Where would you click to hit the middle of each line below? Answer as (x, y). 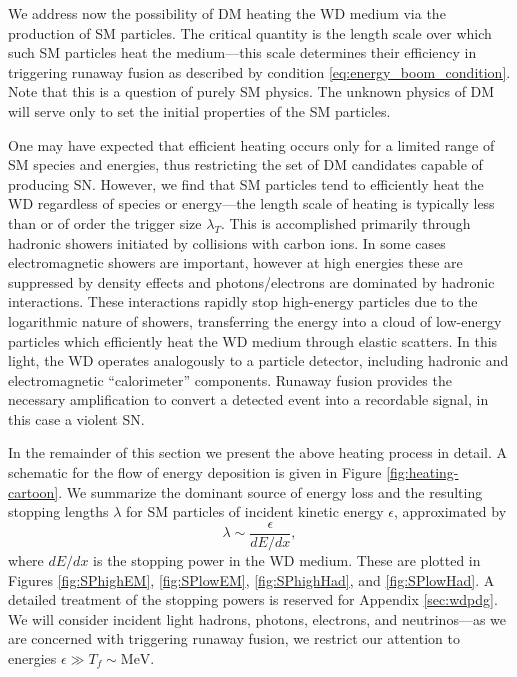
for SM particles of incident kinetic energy (255, 511)
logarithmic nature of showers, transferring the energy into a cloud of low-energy (255, 320)
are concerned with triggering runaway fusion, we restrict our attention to (234, 638)
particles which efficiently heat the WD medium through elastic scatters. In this (253, 340)
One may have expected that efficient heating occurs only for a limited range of (251, 144)
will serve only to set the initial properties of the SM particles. (199, 110)
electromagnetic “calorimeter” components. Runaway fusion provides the (230, 379)
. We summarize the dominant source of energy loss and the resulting (270, 491)
